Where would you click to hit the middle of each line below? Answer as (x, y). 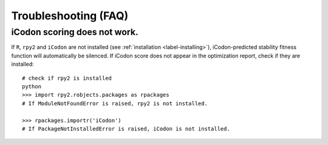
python (32, 86)
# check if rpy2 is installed (67, 78)
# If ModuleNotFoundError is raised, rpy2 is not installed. (115, 103)
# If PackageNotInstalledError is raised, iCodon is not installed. (126, 129)
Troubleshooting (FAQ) (70, 16)
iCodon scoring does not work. (75, 32)
